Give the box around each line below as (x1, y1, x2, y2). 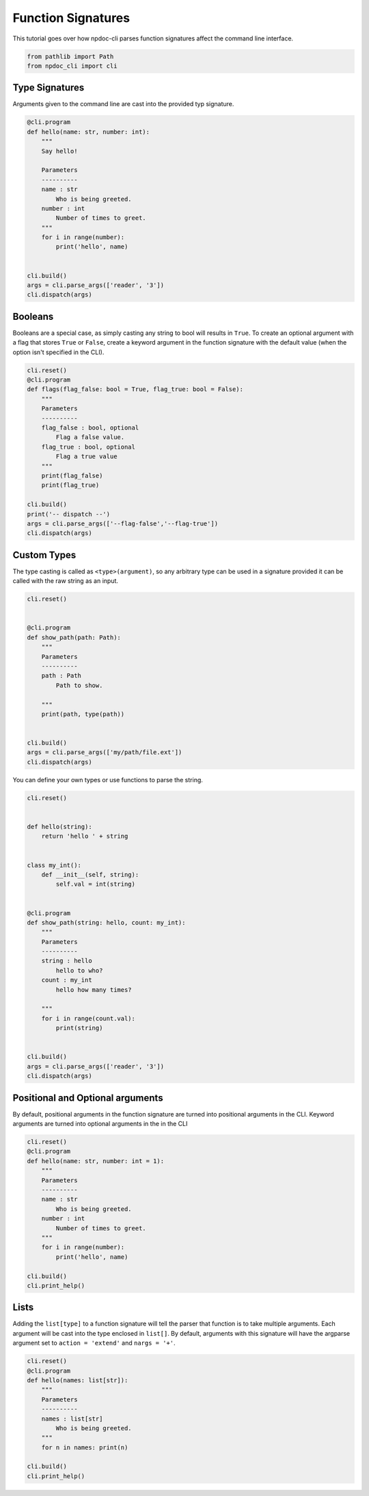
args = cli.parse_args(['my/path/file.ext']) (27, 749, 182, 756)
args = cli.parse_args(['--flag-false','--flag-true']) (27, 519, 219, 527)
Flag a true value (55, 453, 118, 460)
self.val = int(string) (55, 880, 136, 888)
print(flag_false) (41, 472, 103, 479)
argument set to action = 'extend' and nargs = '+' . (12, 1339, 176, 1347)
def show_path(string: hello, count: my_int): (27, 919, 186, 926)
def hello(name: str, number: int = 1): (27, 1157, 164, 1164)
